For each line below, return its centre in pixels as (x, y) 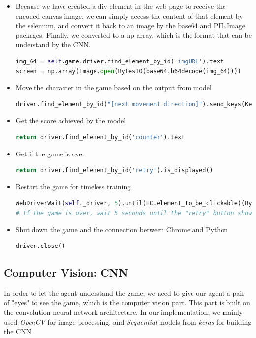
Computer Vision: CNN (66, 272)
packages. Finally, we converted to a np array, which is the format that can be (134, 35)
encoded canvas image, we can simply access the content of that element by (129, 15)
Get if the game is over (50, 153)
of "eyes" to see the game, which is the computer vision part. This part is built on (127, 302)
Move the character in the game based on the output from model (113, 87)
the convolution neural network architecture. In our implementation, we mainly (124, 312)
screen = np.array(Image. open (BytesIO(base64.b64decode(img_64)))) (128, 71)
